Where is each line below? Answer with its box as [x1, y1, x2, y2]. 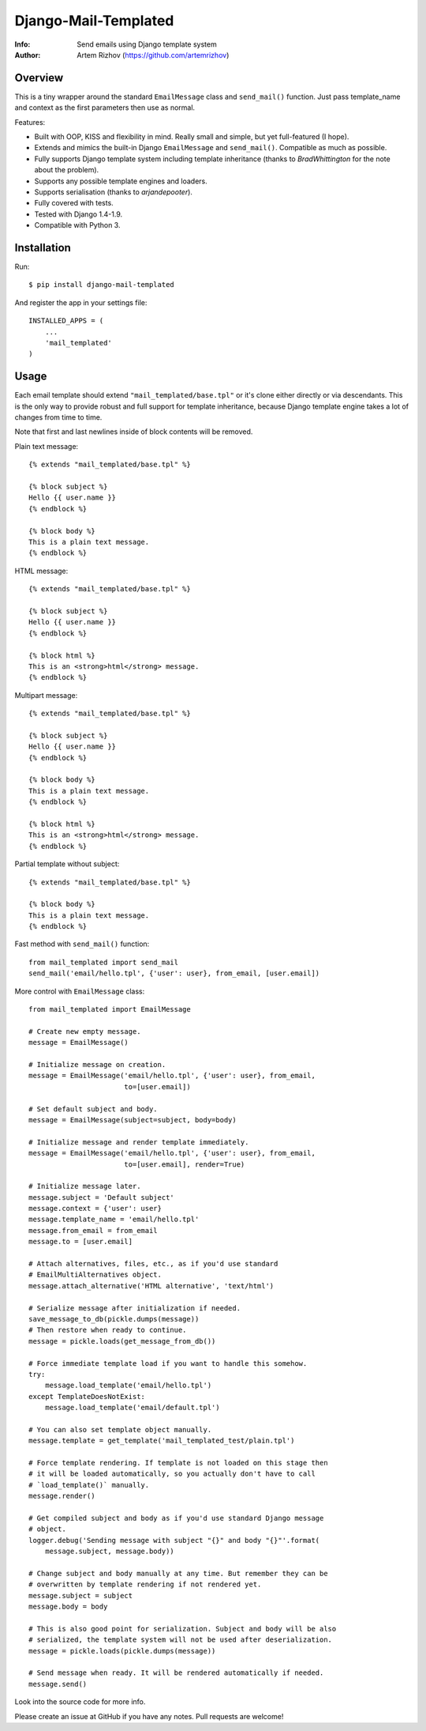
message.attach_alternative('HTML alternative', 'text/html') [28, 1281, 275, 1290]
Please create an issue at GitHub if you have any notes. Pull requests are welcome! [14, 1711, 284, 1721]
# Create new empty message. [28, 1027, 141, 1035]
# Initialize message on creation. [28, 1060, 166, 1069]
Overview [14, 71, 64, 85]
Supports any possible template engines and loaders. [34, 176, 208, 186]
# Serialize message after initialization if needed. [28, 1303, 241, 1312]
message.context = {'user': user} [28, 1204, 162, 1213]
